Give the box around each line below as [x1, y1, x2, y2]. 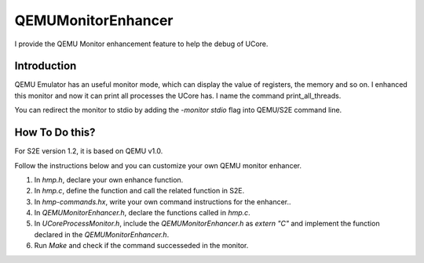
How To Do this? [14, 126, 96, 139]
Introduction [14, 59, 77, 73]
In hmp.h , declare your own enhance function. [34, 175, 184, 184]
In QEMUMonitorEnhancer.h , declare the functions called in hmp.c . [34, 208, 250, 218]
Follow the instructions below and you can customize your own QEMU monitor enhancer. [14, 160, 302, 170]
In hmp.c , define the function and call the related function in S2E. [34, 186, 245, 196]
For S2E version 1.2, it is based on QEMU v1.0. [14, 146, 163, 156]
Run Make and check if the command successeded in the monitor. [34, 241, 249, 250]
